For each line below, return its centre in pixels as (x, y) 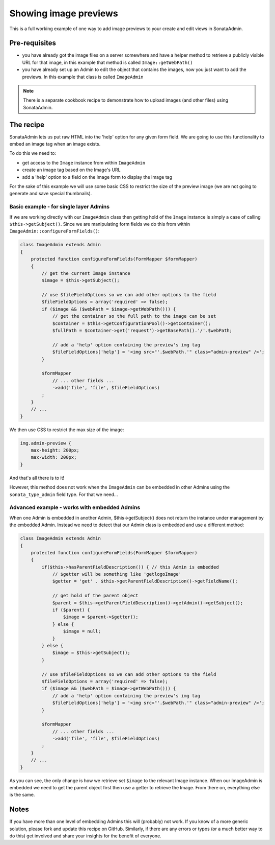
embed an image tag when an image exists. (55, 144)
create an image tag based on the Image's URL (71, 170)
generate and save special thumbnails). (51, 194)
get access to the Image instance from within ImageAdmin (84, 162)
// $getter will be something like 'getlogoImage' (117, 574)
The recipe (27, 124)
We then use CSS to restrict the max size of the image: (67, 430)
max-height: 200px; (55, 450)
